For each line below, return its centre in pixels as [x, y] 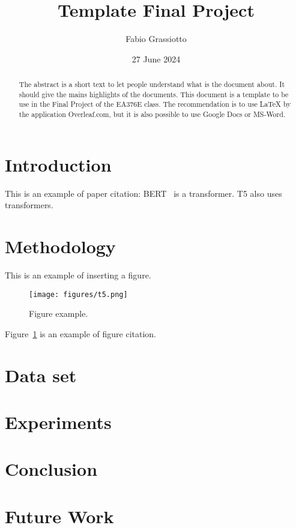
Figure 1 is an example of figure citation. [80, 333]
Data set [41, 375]
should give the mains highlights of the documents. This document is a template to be [154, 94]
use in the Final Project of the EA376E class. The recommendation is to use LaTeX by [155, 104]
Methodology [60, 246]
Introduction [58, 164]
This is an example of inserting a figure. [78, 274]
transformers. [29, 205]
